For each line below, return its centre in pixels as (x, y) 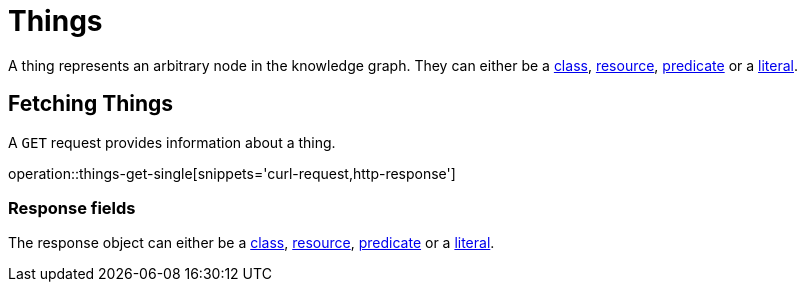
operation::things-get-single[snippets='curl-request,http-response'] (232, 173)
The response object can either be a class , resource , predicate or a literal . (251, 243)
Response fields (72, 207)
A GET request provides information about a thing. (172, 142)
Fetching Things (91, 104)
